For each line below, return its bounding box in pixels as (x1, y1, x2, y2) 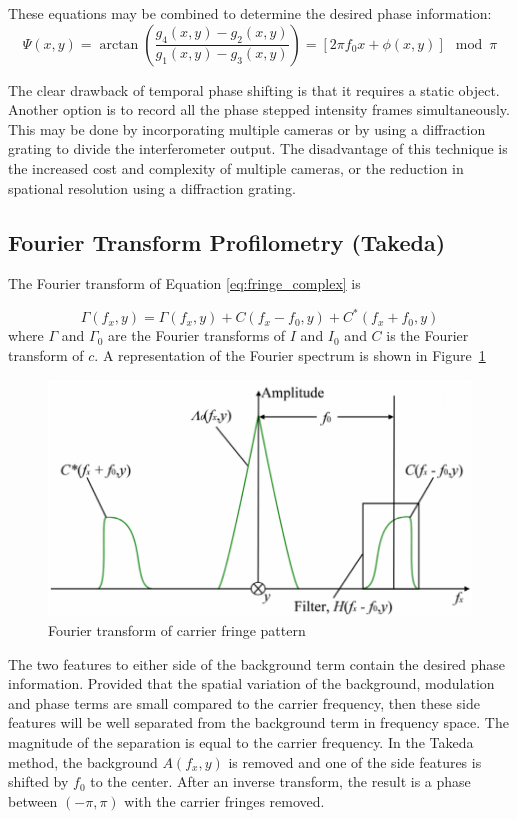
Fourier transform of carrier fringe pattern (48, 620, 306, 641)
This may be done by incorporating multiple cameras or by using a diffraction (8, 118, 486, 139)
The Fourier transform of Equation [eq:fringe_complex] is (8, 273, 361, 294)
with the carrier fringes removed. (124, 790, 325, 811)
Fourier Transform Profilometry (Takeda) (8, 226, 446, 257)
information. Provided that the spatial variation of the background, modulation (8, 673, 495, 694)
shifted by (8, 771, 69, 792)
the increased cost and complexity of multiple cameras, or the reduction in (8, 157, 464, 178)
